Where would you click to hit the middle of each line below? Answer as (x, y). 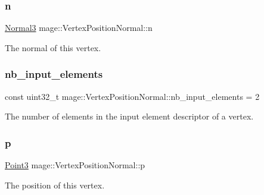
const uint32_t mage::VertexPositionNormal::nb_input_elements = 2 (132, 96)
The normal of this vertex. (53, 47)
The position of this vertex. (55, 185)
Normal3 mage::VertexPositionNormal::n (79, 28)
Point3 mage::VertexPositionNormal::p (75, 165)
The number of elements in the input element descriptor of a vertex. (129, 116)
